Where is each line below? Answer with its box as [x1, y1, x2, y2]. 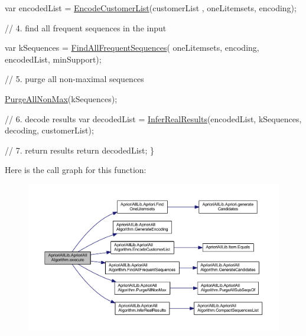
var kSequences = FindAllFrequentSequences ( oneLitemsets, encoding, [5, 41, 259, 54]
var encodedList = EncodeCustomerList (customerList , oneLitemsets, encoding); [5, 2, 297, 14]
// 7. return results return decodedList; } [5, 143, 155, 156]
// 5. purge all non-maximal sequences [5, 73, 144, 85]
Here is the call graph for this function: [5, 164, 147, 176]
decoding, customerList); [5, 124, 94, 136]
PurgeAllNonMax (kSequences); [5, 92, 118, 105]
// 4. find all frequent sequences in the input [5, 21, 167, 34]
